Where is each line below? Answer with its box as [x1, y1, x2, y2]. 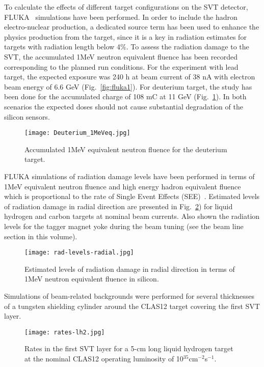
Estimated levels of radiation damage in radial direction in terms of [24, 263, 235, 274]
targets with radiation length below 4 [4, 41, 121, 52]
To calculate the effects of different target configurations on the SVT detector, [4, 2, 248, 12]
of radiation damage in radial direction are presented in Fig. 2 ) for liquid [4, 201, 233, 211]
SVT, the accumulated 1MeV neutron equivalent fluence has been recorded [4, 51, 237, 62]
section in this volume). [4, 231, 77, 241]
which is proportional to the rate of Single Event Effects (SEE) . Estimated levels [4, 191, 260, 202]
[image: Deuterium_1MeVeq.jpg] [24, 129, 130, 137]
